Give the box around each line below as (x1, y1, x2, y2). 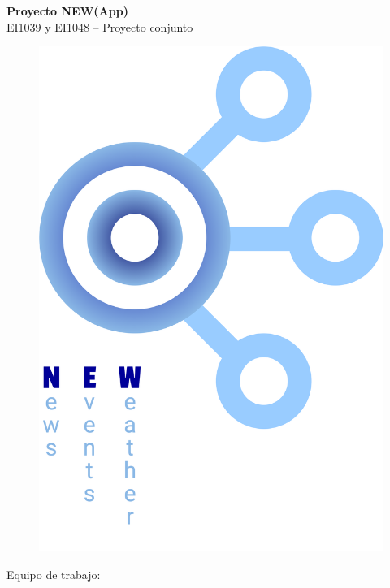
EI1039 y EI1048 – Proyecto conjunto (6, 18, 193, 35)
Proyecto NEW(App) (6, 2, 128, 19)
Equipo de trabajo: (6, 565, 101, 582)
